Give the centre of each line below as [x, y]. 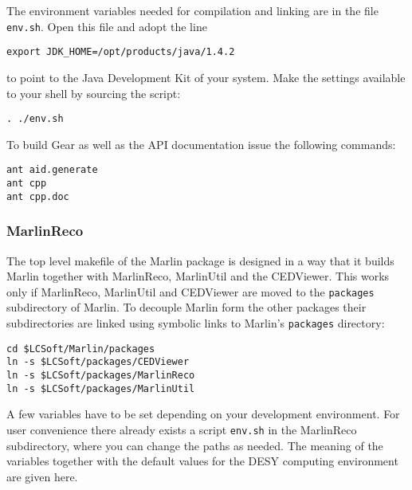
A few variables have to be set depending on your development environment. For [203, 414]
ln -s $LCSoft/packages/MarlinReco [101, 375]
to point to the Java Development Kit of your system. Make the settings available [206, 77]
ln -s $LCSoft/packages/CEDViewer [98, 362]
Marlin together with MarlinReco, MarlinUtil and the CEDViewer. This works [198, 276]
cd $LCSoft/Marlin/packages [81, 349]
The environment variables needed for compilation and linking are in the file [192, 10]
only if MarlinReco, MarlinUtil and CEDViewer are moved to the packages [190, 291]
